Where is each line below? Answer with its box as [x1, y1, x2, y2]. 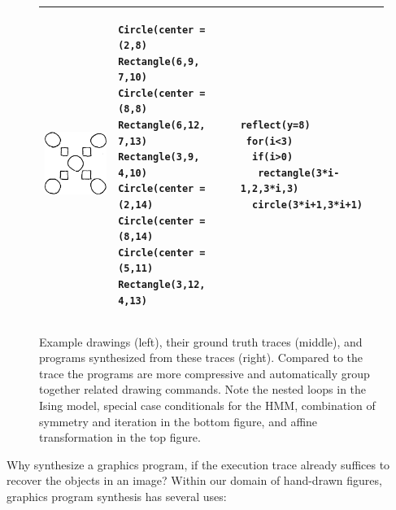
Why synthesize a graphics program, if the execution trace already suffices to [7, 456, 390, 473]
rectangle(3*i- [258, 167, 340, 179]
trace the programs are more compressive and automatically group [39, 364, 370, 381]
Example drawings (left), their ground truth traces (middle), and [39, 333, 363, 350]
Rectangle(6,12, [118, 120, 206, 132]
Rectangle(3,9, [118, 151, 200, 163]
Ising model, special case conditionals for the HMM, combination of [39, 397, 376, 414]
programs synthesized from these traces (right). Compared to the [39, 349, 363, 366]
